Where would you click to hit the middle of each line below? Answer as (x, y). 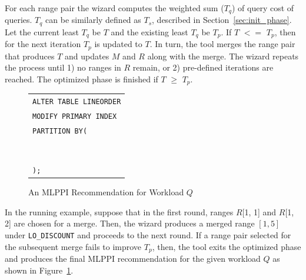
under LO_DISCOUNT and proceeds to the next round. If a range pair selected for (148, 234)
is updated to (118, 44)
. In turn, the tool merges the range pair (222, 44)
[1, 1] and (259, 211)
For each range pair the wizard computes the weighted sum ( (114, 8)
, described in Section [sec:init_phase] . (222, 20)
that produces (30, 56)
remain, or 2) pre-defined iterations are (203, 67)
